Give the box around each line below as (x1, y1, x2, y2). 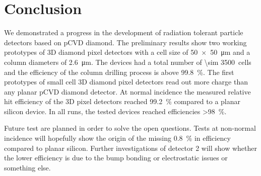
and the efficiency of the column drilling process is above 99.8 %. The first (4, 66, 234, 77)
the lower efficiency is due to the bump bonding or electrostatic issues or (4, 152, 228, 163)
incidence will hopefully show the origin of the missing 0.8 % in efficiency (4, 133, 231, 143)
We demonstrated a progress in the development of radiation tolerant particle (4, 27, 243, 38)
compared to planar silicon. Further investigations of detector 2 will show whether (4, 142, 257, 153)
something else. (4, 162, 51, 172)
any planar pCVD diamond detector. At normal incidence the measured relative (4, 86, 251, 97)
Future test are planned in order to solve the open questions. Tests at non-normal (4, 123, 256, 133)
